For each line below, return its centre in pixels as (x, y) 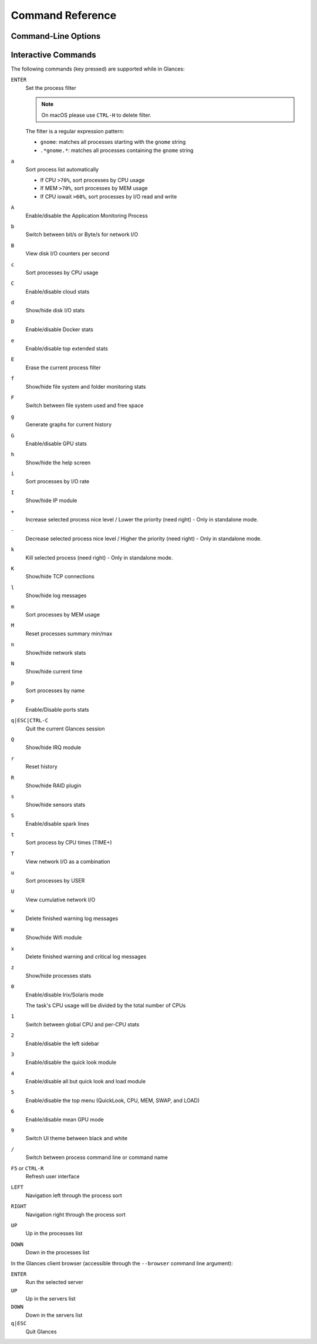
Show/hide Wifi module (54, 938)
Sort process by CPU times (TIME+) (69, 843)
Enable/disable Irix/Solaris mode (65, 995)
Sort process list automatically (62, 169)
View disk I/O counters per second (68, 254)
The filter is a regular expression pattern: (75, 132)
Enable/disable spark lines (57, 823)
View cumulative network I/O (60, 900)
